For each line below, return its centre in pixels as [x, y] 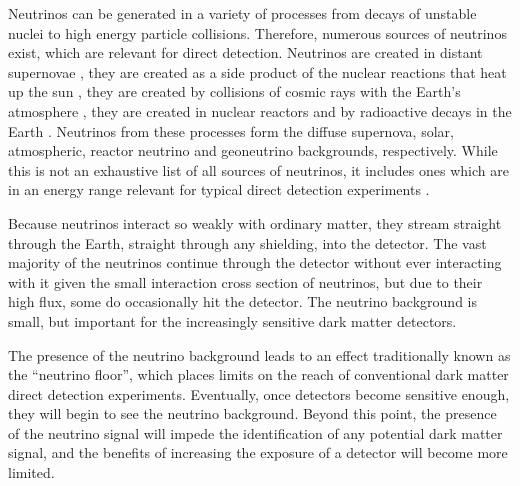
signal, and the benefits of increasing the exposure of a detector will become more [258, 452]
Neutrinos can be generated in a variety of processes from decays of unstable [242, 13]
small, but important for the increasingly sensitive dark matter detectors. [232, 320]
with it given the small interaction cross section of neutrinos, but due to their [245, 281]
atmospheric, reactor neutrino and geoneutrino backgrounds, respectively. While [253, 150]
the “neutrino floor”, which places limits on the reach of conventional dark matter [258, 374]
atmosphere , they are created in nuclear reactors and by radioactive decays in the [260, 110]
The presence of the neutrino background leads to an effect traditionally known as [259, 354]
